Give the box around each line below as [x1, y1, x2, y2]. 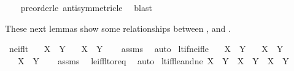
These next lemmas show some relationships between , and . [5, 21, 231, 34]
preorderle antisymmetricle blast [20, 1, 152, 13]
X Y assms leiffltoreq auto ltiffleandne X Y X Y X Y [17, 54, 289, 67]
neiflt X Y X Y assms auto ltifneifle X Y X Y [9, 42, 284, 55]
